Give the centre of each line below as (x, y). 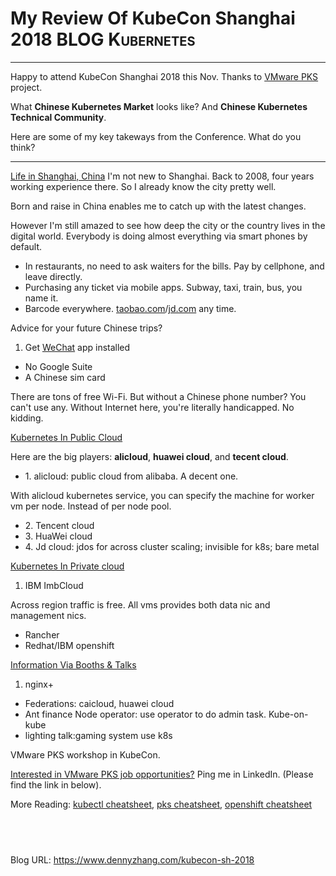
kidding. (27, 418)
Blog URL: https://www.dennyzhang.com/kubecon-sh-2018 (132, 859)
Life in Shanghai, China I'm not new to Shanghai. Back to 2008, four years (162, 176)
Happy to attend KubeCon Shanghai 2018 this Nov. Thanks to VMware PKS (164, 76)
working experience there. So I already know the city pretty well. (143, 186)
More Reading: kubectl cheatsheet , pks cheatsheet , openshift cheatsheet (161, 804)
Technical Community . (58, 117)
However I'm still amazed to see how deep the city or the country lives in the (168, 225)
